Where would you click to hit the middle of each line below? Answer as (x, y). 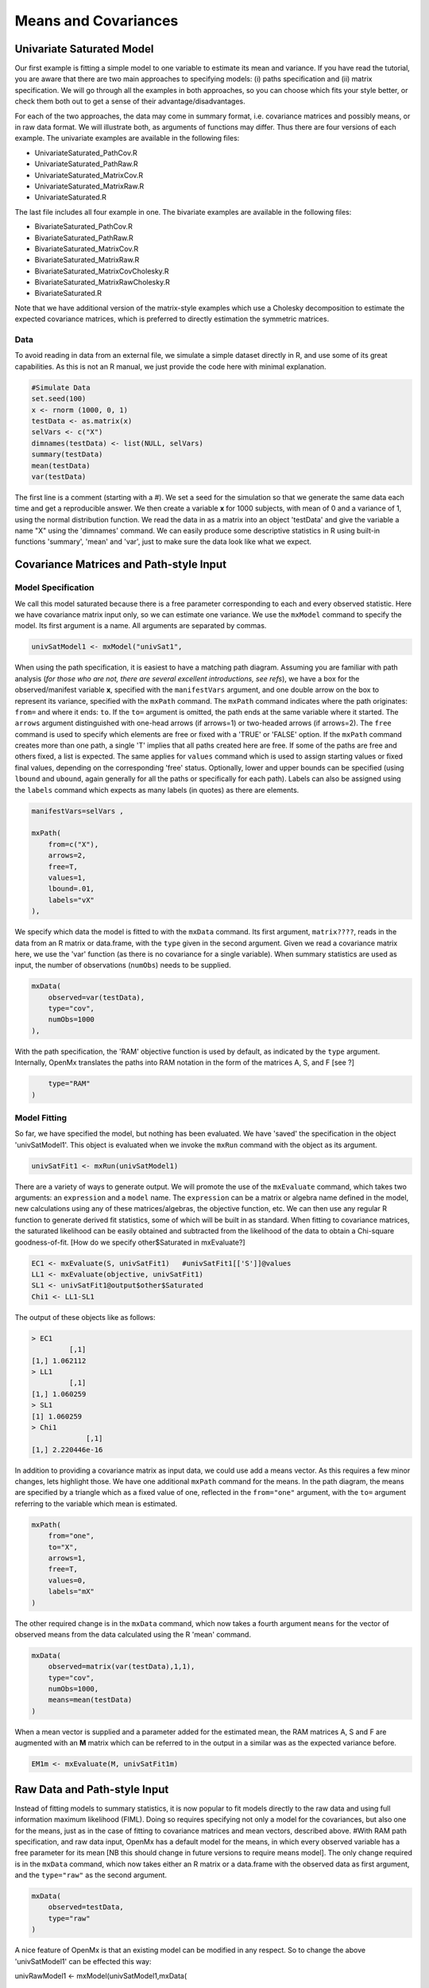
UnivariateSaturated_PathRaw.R (86, 164)
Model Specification (54, 588)
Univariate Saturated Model (84, 49)
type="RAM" (69, 1084)
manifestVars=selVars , (78, 811)
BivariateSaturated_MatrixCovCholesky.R (102, 271)
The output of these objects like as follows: (85, 1317)
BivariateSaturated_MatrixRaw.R (87, 260)
